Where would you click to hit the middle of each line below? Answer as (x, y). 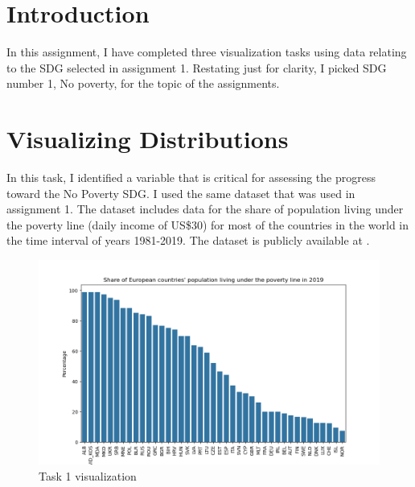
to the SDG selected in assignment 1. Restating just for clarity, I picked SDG (197, 67)
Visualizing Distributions (148, 139)
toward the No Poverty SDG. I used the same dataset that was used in (181, 193)
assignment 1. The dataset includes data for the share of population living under (205, 209)
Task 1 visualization (88, 475)
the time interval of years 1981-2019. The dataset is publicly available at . (188, 240)
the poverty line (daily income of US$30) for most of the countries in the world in (208, 224)
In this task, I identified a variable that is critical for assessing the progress (191, 177)
